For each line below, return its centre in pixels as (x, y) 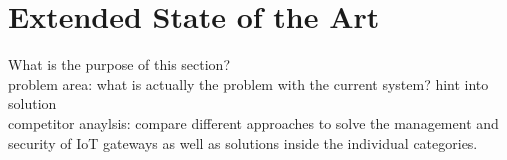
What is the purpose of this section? (119, 64)
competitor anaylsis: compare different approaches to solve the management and (253, 122)
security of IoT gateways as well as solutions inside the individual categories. (243, 142)
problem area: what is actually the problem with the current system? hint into (248, 83)
